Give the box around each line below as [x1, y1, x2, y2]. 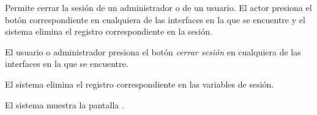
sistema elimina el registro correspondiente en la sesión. [5, 25, 212, 38]
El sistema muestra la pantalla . [5, 98, 124, 111]
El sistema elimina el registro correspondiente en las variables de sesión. [5, 77, 274, 90]
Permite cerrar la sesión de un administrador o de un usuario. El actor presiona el [5, 1, 312, 13]
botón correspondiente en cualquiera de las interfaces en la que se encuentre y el [5, 13, 305, 26]
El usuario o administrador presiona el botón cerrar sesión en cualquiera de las [5, 45, 301, 58]
